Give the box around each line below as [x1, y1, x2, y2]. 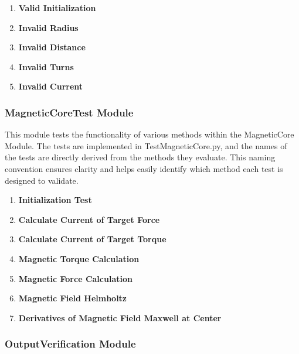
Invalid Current [18, 80, 83, 92]
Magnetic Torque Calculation [18, 252, 140, 264]
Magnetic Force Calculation [18, 272, 132, 284]
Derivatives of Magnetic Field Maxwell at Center [18, 311, 222, 324]
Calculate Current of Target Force [18, 213, 160, 225]
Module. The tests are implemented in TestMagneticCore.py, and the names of [5, 139, 287, 152]
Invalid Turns [18, 60, 74, 73]
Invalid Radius [18, 21, 79, 33]
